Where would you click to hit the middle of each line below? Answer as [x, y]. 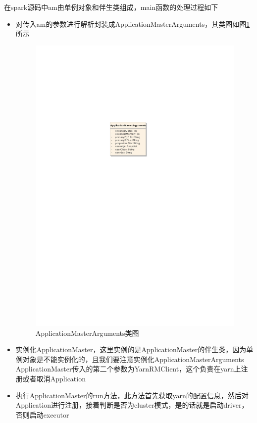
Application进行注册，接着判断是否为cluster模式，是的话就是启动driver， [132, 405]
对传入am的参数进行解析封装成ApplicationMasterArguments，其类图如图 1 [133, 24]
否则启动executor [42, 414]
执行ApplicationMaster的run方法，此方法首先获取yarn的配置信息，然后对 [132, 395]
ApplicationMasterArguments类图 [87, 333]
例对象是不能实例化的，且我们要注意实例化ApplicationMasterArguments [130, 359]
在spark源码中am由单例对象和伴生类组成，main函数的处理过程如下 [111, 7]
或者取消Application [54, 378]
